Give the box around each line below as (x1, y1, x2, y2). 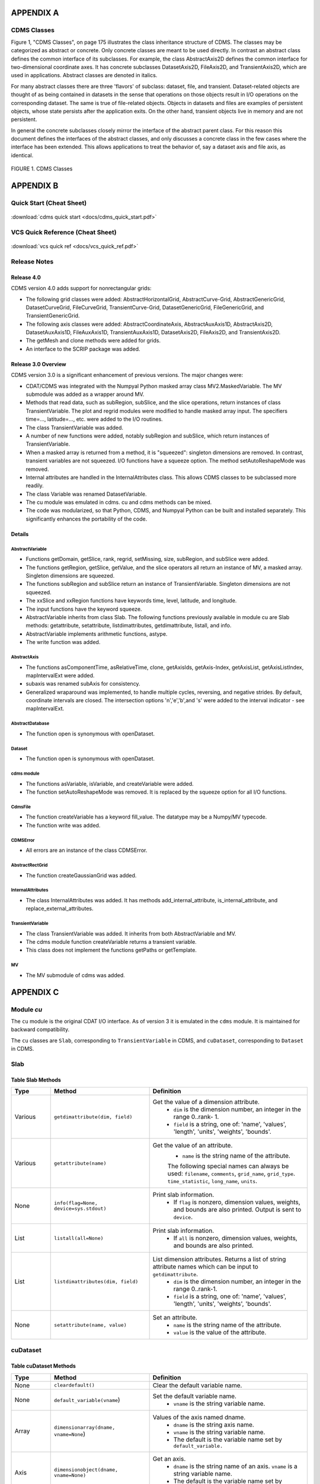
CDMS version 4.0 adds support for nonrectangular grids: (11, 285, 152, 292)
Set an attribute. (152, 1314, 198, 1322)
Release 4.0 (11, 274, 41, 281)
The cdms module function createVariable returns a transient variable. (25, 938, 197, 946)
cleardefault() (54, 1382, 95, 1388)
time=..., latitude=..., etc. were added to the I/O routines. (25, 416, 163, 423)
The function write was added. (25, 822, 101, 829)
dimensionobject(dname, (54, 1467, 119, 1473)
